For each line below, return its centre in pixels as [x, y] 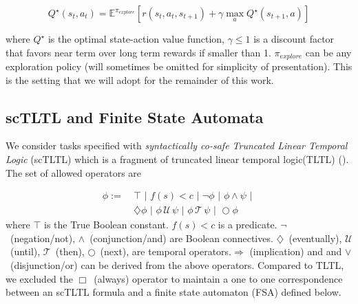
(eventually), [315, 238]
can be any [328, 52]
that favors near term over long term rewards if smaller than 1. [138, 52]
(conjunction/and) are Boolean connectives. [181, 238]
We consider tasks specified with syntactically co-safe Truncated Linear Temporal [177, 145]
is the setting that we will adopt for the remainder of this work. [140, 79]
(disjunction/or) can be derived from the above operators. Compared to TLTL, [177, 265]
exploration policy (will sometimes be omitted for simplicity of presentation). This [179, 66]
